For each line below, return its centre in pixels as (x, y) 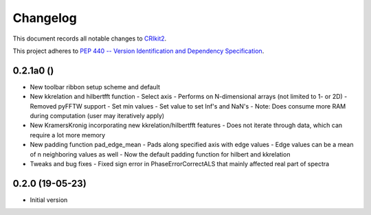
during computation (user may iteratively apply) (97, 116)
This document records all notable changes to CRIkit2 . (90, 38)
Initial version (49, 200)
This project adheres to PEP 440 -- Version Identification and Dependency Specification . (138, 51)
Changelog (45, 18)
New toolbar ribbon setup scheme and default (95, 87)
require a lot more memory (68, 135)
